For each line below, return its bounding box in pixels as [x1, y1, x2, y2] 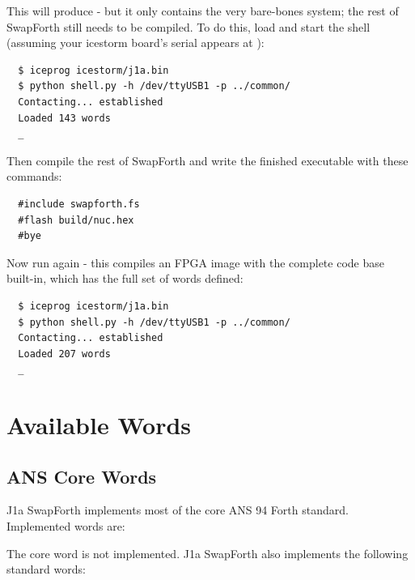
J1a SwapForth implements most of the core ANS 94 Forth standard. [6, 501, 349, 518]
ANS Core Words [6, 463, 157, 488]
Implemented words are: [6, 518, 125, 535]
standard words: [6, 561, 86, 578]
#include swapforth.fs [18, 198, 140, 210]
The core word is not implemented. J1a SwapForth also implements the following [6, 544, 409, 561]
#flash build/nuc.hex [18, 214, 134, 226]
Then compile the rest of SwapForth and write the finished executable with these [6, 151, 409, 168]
